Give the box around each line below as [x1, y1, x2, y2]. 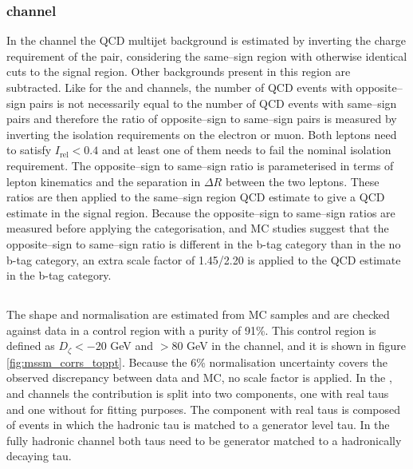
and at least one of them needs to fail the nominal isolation [101, 141, 391, 158]
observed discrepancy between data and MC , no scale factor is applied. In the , [6, 369, 392, 386]
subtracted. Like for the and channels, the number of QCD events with [6, 79, 352, 95]
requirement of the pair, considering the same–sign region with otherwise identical [6, 47, 407, 64]
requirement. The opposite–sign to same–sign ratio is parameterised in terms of [6, 157, 394, 173]
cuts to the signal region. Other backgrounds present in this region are [6, 63, 351, 80]
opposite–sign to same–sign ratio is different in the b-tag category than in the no [6, 235, 401, 252]
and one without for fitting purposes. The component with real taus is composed [6, 400, 401, 417]
